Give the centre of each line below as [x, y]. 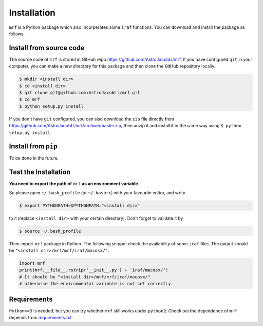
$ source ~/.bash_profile [50, 231]
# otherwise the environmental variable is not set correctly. [96, 284]
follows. [17, 34]
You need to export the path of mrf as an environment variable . [74, 184]
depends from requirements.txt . [41, 318]
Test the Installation [40, 172]
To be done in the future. [34, 158]
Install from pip [33, 146]
